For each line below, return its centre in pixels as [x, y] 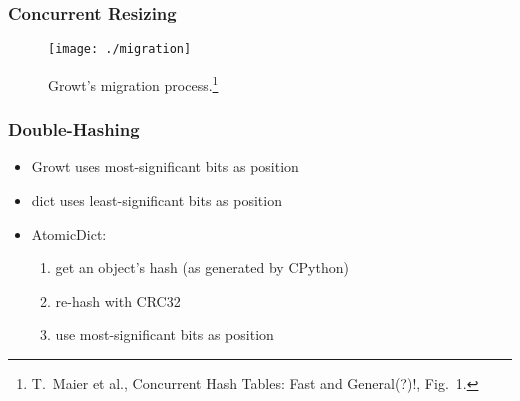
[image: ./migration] [120, 49]
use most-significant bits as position [164, 334]
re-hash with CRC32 [118, 300]
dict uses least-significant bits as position [156, 199]
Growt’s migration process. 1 [133, 83]
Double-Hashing [74, 129]
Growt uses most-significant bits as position [165, 166]
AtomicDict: [69, 233]
